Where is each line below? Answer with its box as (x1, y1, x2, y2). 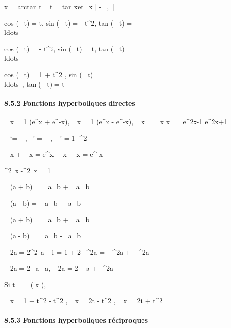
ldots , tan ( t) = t (4, 79, 65, 89)
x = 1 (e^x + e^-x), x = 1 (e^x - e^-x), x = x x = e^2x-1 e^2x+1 (10, 116, 228, 126)
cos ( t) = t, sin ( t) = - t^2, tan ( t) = (4, 17, 132, 28)
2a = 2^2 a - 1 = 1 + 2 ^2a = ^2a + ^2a (10, 246, 149, 257)
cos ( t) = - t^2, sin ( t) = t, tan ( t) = (4, 43, 132, 53)
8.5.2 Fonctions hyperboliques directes (4, 98, 135, 108)
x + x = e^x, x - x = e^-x (10, 149, 103, 159)
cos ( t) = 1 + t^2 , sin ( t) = (4, 69, 101, 79)
